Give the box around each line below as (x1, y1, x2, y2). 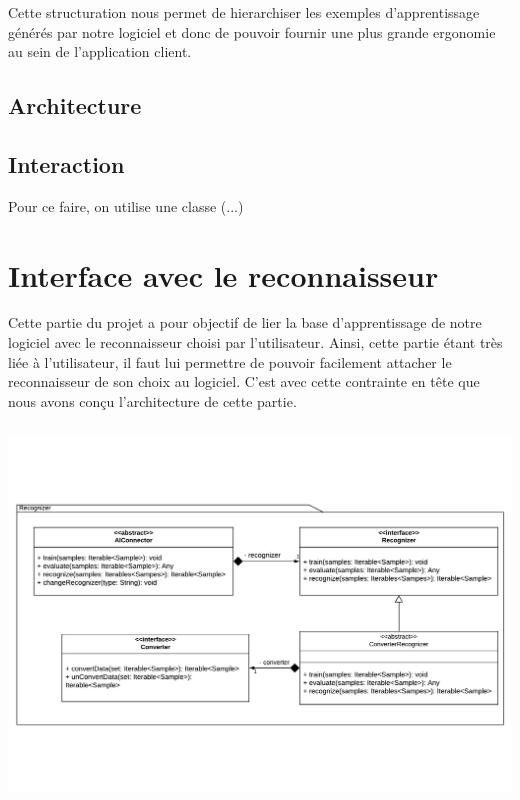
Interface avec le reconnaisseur (8, 254, 439, 295)
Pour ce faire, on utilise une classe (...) (8, 195, 244, 216)
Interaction (8, 148, 125, 179)
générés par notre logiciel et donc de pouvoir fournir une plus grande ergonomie (8, 21, 496, 42)
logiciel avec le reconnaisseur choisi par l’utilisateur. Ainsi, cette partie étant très (8, 332, 503, 353)
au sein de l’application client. (8, 41, 192, 62)
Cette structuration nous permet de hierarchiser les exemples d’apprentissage (8, 2, 480, 22)
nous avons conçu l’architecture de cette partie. (8, 390, 297, 411)
